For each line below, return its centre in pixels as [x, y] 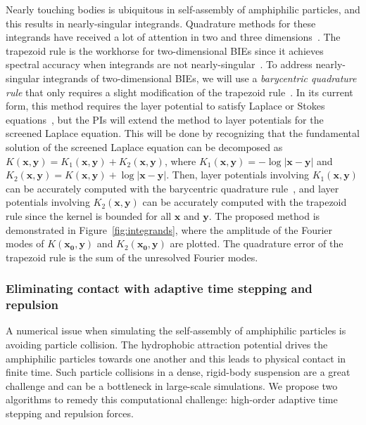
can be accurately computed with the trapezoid [245, 202]
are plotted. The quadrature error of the [257, 243]
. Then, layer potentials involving [238, 175]
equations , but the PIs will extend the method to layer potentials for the [165, 119]
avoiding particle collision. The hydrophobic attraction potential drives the [167, 345]
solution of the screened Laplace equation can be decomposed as [144, 146]
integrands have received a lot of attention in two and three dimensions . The [173, 37]
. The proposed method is [264, 215]
